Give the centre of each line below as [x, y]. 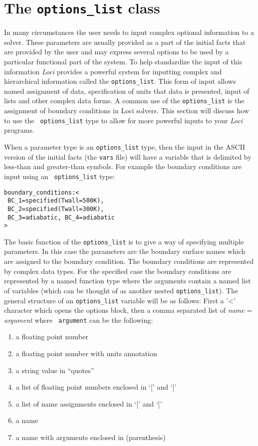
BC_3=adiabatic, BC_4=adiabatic [61, 217]
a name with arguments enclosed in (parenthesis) [91, 437]
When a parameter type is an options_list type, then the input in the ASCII [125, 146]
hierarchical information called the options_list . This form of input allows [120, 81]
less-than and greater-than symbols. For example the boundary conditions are [123, 166]
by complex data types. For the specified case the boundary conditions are [118, 271]
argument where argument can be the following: [79, 320]
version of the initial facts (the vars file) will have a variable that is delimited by [128, 156]
